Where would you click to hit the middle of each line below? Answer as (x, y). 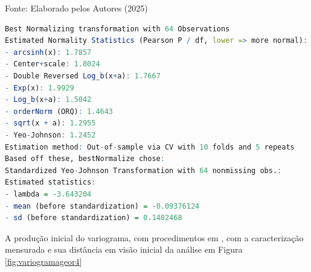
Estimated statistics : (50, 182)
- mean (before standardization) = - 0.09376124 (102, 206)
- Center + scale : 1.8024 (53, 64)
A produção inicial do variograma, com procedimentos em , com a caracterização (154, 237)
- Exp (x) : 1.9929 (40, 88)
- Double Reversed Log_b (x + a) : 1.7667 (83, 76)
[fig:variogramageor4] (43, 261)
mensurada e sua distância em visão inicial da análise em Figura (124, 249)
